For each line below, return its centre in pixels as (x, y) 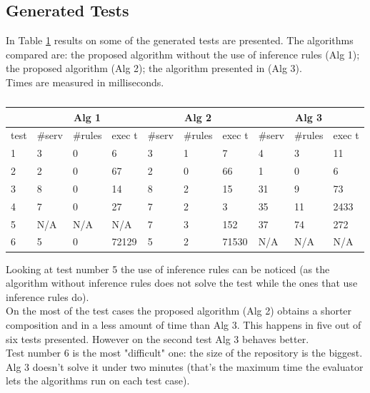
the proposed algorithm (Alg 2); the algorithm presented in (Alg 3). (154, 68)
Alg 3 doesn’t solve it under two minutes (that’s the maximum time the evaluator (185, 366)
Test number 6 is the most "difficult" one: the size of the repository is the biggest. (184, 353)
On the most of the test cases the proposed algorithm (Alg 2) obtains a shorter (179, 311)
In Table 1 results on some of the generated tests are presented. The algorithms (180, 40)
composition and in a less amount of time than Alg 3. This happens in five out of (184, 324)
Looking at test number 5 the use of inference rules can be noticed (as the (168, 269)
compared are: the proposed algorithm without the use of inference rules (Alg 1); (183, 54)
